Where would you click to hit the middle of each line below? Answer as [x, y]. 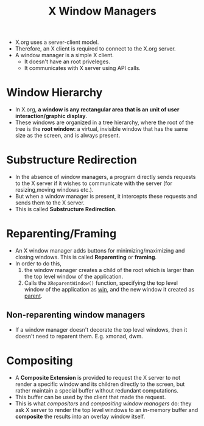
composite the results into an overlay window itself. [80, 416]
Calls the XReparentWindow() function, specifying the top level [101, 283]
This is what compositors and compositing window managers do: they [103, 403]
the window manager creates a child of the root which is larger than [109, 270]
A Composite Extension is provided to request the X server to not [98, 377]
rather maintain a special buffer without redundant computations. [97, 390]
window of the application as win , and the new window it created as [109, 289]
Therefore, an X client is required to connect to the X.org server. [95, 49]
